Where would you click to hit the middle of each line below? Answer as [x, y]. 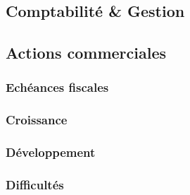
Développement [51, 152]
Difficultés [35, 185]
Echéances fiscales [57, 87]
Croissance [37, 120]
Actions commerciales [86, 53]
